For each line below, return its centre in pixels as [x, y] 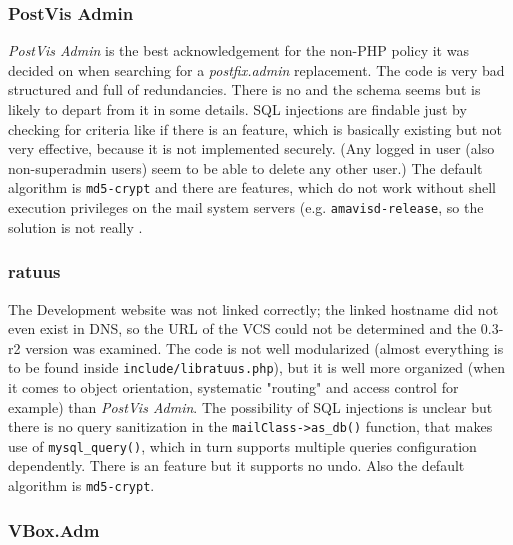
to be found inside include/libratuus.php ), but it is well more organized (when [257, 367]
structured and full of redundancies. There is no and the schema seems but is [244, 89]
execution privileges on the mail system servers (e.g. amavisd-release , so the [246, 207]
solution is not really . [75, 226]
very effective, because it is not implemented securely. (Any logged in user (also [251, 148]
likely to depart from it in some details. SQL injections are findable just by [237, 109]
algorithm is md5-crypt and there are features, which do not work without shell [252, 187]
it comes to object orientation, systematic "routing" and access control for [233, 386]
